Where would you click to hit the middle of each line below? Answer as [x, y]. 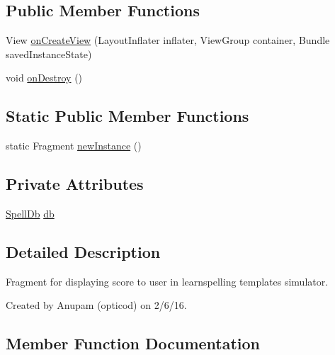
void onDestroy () [44, 78]
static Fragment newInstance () [74, 146]
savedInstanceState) [49, 53]
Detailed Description [83, 251]
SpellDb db [30, 213]
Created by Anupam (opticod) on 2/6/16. [96, 305]
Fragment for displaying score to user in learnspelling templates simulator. [167, 281]
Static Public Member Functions [127, 116]
